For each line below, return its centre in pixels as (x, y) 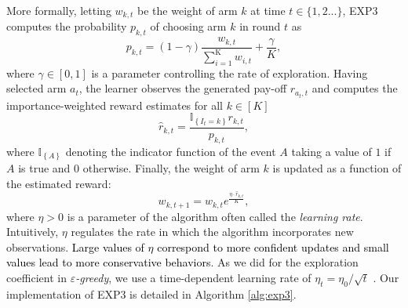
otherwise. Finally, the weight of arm (171, 168)
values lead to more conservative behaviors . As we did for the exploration (182, 262)
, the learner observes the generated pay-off (183, 88)
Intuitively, (33, 232)
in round (260, 26)
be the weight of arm (188, 10)
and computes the (355, 88)
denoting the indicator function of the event (171, 151)
